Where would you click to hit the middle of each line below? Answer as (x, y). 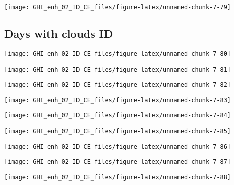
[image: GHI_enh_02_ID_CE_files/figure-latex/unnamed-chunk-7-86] (118, 146)
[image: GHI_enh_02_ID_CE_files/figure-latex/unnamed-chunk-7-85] (118, 131)
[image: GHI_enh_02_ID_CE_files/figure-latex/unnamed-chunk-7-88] (118, 178)
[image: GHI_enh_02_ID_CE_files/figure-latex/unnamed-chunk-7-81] (118, 69)
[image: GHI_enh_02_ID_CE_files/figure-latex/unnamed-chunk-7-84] (118, 116)
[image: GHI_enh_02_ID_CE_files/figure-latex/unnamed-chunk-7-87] (118, 162)
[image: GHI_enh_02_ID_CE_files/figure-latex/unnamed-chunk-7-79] (118, 7)
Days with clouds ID (59, 34)
